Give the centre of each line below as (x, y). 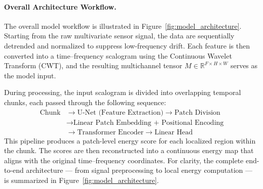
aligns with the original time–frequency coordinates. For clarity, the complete (124, 160)
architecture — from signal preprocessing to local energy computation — (139, 170)
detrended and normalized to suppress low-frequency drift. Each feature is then (127, 45)
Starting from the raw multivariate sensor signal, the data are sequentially (119, 36)
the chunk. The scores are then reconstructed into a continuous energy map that (129, 150)
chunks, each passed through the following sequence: (85, 102)
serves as (244, 65)
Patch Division (197, 112)
